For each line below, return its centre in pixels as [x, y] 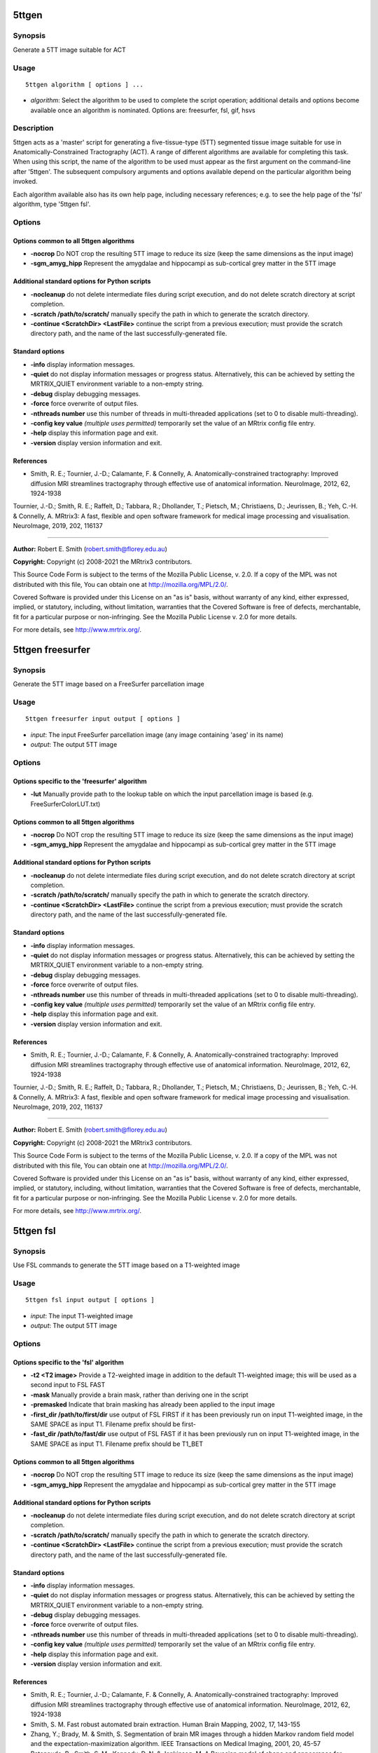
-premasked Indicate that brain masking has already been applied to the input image [153, 1405]
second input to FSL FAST [68, 1385]
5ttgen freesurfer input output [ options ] [103, 719]
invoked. [25, 182]
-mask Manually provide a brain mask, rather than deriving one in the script [139, 1395]
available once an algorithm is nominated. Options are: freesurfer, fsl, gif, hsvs [143, 110]
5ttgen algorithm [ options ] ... [84, 84]
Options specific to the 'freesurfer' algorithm [80, 781]
